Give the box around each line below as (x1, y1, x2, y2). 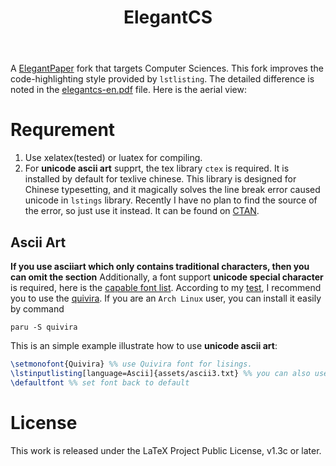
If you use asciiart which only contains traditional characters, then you (10, 260, 310, 272)
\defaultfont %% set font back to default (10, 377, 190, 388)
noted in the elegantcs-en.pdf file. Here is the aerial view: (10, 84, 247, 96)
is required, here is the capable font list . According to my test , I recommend (10, 281, 322, 293)
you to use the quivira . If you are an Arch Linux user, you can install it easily (10, 292, 322, 304)
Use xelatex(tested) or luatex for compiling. (24, 152, 203, 164)
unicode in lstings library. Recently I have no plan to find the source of (24, 194, 318, 206)
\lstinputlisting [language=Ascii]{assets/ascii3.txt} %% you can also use (10, 368, 329, 378)
